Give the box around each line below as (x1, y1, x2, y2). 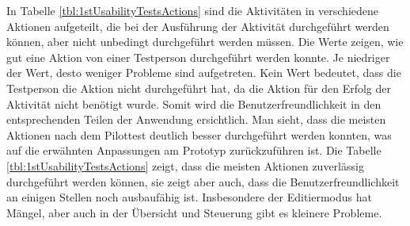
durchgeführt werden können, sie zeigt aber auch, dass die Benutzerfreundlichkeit (6, 173, 400, 190)
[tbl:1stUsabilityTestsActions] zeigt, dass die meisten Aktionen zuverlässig (6, 157, 364, 174)
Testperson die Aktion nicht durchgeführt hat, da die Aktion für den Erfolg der (6, 79, 391, 96)
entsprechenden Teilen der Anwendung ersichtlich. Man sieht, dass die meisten (6, 111, 386, 128)
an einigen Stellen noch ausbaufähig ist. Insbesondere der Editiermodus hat (6, 189, 372, 205)
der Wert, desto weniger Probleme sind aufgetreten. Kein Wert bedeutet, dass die (6, 64, 401, 81)
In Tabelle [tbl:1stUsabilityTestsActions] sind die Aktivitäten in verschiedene (6, 2, 378, 18)
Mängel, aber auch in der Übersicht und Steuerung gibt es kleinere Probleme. (6, 204, 382, 220)
